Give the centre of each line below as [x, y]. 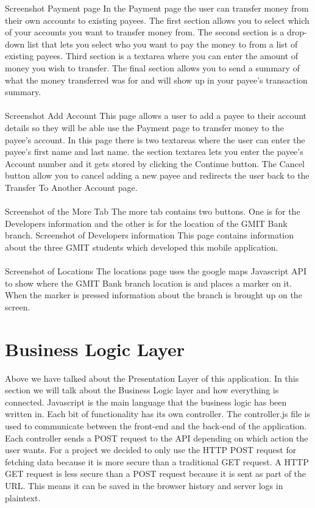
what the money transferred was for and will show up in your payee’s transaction [156, 80]
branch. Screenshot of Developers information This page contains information [150, 235]
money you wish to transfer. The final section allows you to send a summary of [152, 67]
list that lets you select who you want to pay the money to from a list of [162, 44]
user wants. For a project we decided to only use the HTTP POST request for [151, 450]
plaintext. [23, 497]
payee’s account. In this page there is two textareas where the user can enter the [155, 139]
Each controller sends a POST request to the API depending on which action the [157, 438]
